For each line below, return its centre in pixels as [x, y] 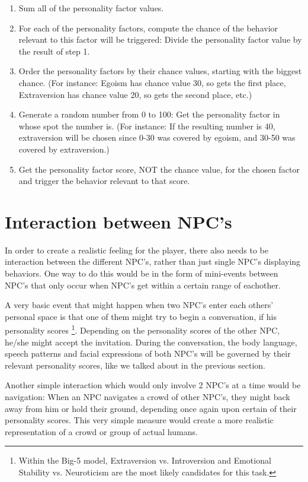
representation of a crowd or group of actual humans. [101, 431]
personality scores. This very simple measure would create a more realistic [139, 420]
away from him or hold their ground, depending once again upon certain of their [151, 408]
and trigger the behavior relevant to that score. [104, 181]
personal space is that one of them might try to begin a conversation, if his [141, 316]
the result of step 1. [54, 51]
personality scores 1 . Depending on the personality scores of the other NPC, [142, 329]
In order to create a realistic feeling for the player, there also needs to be [137, 250]
